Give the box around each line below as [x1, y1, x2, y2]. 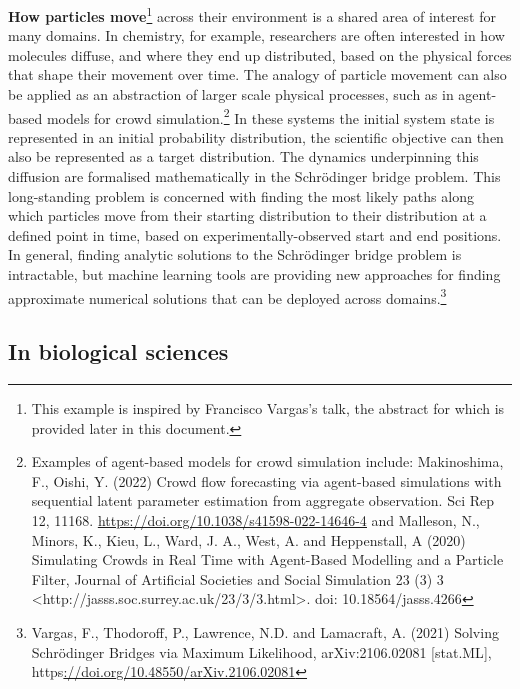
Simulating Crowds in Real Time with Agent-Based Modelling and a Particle [31, 549, 504, 570]
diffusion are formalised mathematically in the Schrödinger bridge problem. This [8, 166, 501, 187]
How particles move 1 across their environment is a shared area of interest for [8, 3, 496, 26]
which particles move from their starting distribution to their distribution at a [8, 205, 487, 226]
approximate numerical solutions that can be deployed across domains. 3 [8, 284, 447, 308]
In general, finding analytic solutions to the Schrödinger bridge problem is [8, 244, 462, 265]
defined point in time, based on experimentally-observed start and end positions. [8, 224, 502, 245]
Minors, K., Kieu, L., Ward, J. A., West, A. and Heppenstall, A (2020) [31, 529, 466, 550]
